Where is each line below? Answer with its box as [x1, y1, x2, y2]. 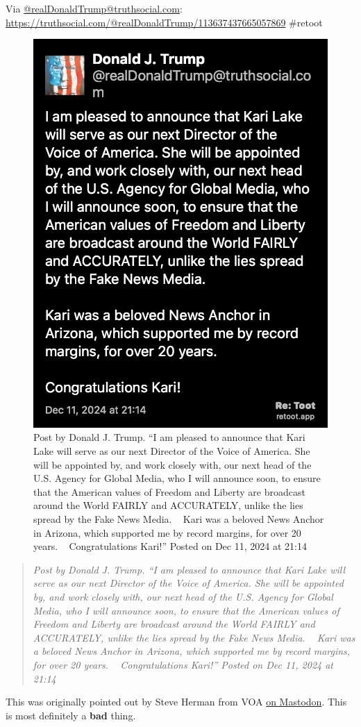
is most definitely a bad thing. [6, 708, 136, 722]
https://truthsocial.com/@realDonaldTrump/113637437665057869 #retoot [6, 15, 323, 29]
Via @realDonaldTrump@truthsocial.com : [6, 1, 183, 15]
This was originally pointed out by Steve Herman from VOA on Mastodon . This [6, 694, 347, 709]
